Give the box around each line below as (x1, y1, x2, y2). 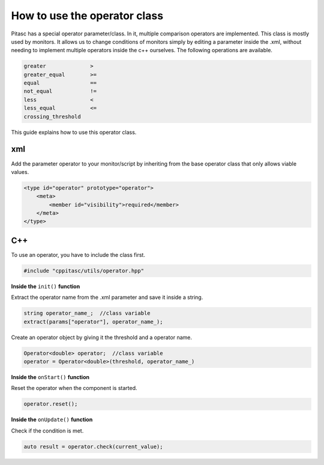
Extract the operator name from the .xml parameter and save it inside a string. (11, 294, 203, 301)
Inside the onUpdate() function (11, 416, 93, 423)
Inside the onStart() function (11, 374, 90, 381)
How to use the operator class (11, 9, 164, 22)
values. (11, 168, 29, 175)
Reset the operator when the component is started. (11, 385, 137, 392)
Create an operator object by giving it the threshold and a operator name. (11, 334, 192, 341)
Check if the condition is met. (11, 427, 84, 434)
